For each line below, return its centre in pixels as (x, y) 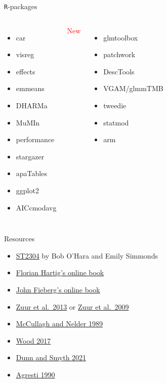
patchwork (119, 54)
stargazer (30, 156)
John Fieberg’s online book (58, 289)
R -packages (21, 6)
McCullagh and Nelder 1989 (59, 324)
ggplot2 (27, 190)
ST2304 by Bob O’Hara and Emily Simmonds (87, 255)
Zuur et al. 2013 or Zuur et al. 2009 (72, 306)
